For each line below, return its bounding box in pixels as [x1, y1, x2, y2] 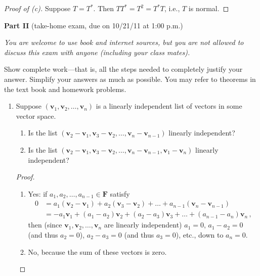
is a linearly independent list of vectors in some [96, 101, 242, 111]
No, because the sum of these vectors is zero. [28, 246, 167, 257]
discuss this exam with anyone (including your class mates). [4, 47, 190, 57]
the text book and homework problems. [4, 83, 126, 94]
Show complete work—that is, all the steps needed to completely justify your [4, 64, 243, 74]
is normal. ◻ [188, 3, 229, 13]
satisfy [110, 188, 130, 199]
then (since [28, 219, 62, 230]
